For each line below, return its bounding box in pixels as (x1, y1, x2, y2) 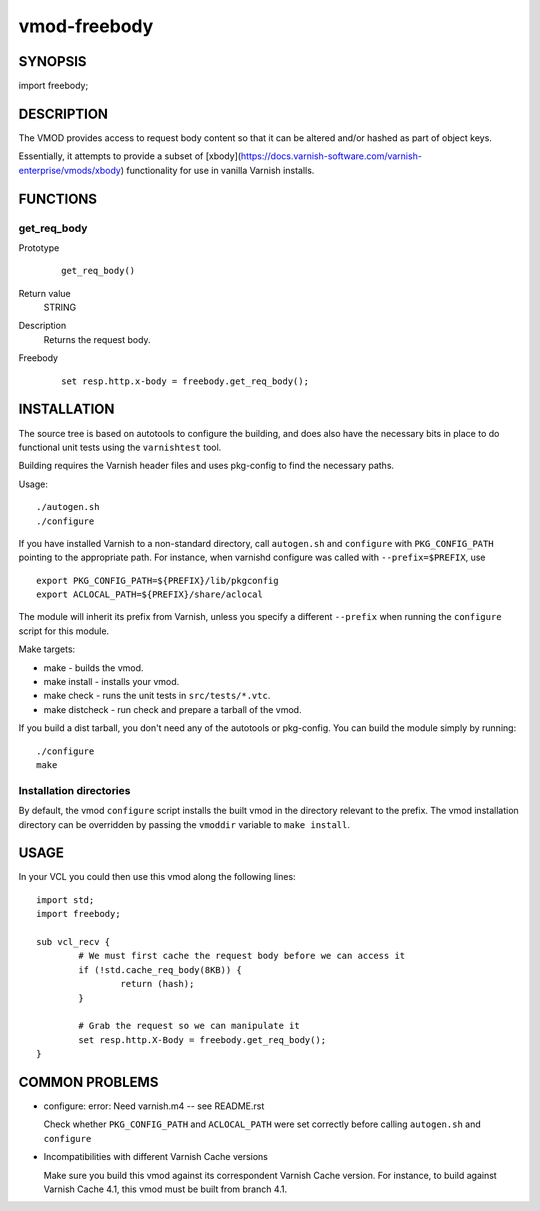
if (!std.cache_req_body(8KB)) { (78, 964, 242, 975)
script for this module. (18, 625, 110, 637)
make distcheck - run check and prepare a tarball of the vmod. (43, 703, 302, 715)
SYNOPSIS (18, 53, 87, 70)
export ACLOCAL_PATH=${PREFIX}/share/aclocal (36, 589, 264, 600)
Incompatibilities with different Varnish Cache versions (43, 1151, 269, 1163)
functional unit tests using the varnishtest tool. (18, 441, 222, 453)
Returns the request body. (43, 333, 151, 345)
